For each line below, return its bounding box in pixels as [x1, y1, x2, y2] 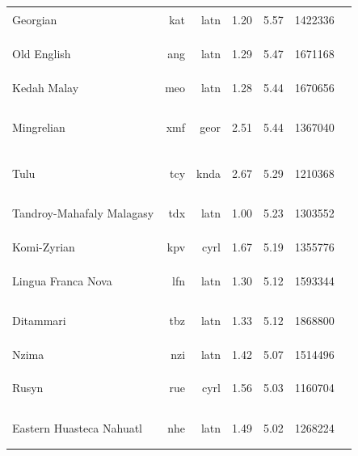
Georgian [12, 11, 57, 28]
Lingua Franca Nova [12, 272, 112, 289]
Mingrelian [12, 119, 65, 136]
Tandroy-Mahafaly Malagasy [12, 205, 154, 222]
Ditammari [12, 311, 66, 328]
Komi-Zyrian [12, 238, 75, 255]
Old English [12, 45, 71, 62]
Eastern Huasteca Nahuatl [12, 419, 142, 436]
